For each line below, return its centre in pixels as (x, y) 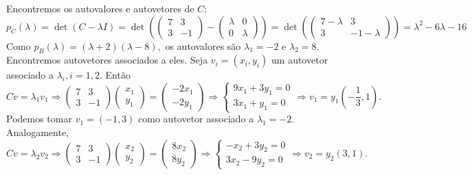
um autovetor (300, 60)
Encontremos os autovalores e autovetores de (100, 8)
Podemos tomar (39, 119)
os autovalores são (203, 45)
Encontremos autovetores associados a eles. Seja (107, 60)
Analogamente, (37, 132)
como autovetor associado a (196, 119)
